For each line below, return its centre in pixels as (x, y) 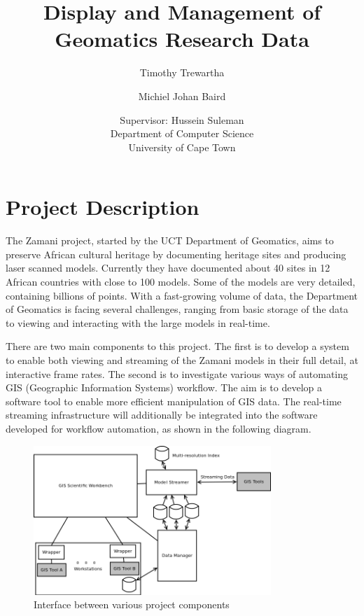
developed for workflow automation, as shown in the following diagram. (159, 428)
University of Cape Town (182, 147)
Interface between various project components (132, 604)
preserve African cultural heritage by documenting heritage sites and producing (176, 254)
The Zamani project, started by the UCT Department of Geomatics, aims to (170, 240)
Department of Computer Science (182, 133)
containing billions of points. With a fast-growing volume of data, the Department (182, 295)
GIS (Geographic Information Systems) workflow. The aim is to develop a (164, 387)
